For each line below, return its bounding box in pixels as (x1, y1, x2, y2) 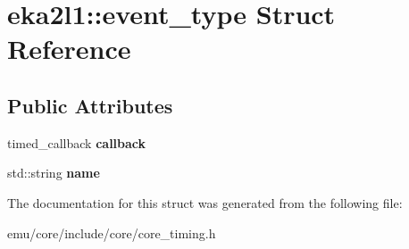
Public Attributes (7, 91, 173, 119)
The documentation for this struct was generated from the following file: (7, 193, 403, 212)
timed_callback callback (7, 133, 146, 152)
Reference (7, 30, 131, 67)
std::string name (7, 163, 100, 182)
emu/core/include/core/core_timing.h (7, 223, 216, 242)
